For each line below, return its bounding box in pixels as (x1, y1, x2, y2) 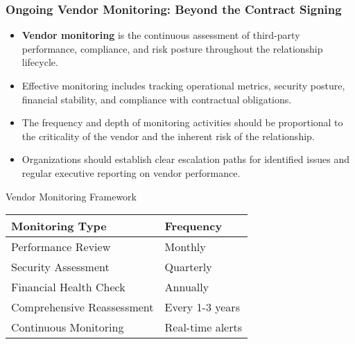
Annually (164, 279, 209, 295)
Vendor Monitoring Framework (6, 189, 137, 203)
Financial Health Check (11, 279, 125, 295)
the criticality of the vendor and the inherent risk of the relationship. (21, 128, 315, 143)
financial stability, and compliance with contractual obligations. (21, 92, 292, 106)
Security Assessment (11, 259, 110, 275)
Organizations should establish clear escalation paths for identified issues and (21, 152, 349, 166)
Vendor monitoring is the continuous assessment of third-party (21, 28, 300, 42)
